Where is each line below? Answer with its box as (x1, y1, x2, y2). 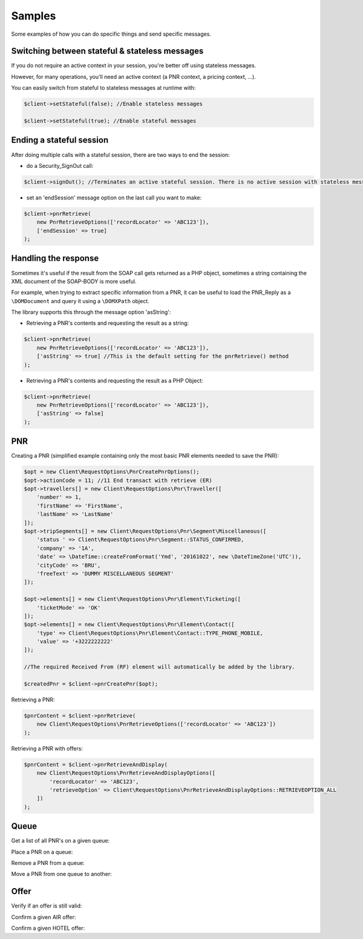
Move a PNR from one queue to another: (11, 870, 112, 878)
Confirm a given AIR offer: (11, 913, 76, 921)
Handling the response (11, 253, 99, 264)
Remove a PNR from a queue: (11, 859, 85, 866)
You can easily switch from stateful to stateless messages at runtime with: (11, 84, 196, 92)
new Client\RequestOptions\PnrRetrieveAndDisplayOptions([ (36, 770, 216, 777)
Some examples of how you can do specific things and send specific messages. (11, 30, 212, 38)
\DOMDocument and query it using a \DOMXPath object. (11, 297, 149, 304)
